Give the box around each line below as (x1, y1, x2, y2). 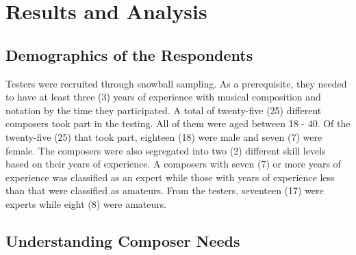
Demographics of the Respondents (5, 44, 253, 65)
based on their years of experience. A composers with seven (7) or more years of (5, 157, 341, 171)
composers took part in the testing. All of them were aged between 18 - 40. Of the (5, 116, 351, 131)
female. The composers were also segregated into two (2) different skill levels (5, 143, 326, 157)
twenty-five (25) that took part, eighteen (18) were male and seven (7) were (5, 129, 322, 144)
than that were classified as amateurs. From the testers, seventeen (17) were (5, 183, 324, 198)
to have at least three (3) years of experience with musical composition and (5, 90, 321, 104)
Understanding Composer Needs (5, 230, 240, 251)
